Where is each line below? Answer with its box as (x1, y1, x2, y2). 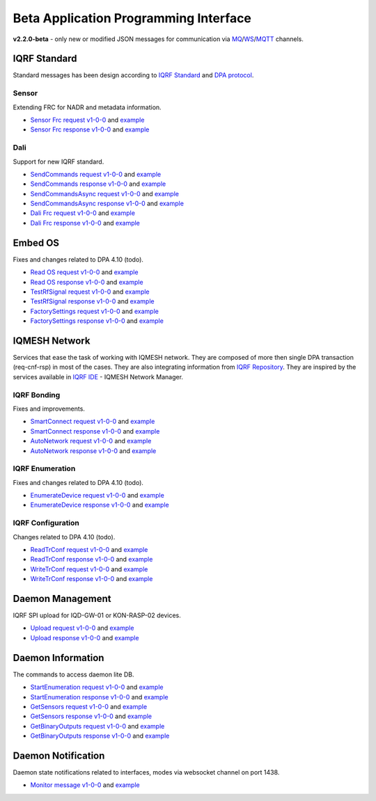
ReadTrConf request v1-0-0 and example (30, 545, 148, 553)
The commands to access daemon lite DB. (13, 670, 134, 679)
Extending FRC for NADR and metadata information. (13, 103, 162, 111)
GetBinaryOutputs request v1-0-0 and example (30, 722, 165, 730)
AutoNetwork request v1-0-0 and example (30, 437, 152, 445)
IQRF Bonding (13, 390, 61, 399)
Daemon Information (13, 651, 104, 664)
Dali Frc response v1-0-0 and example (30, 219, 141, 227)
